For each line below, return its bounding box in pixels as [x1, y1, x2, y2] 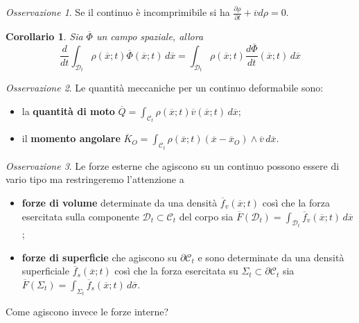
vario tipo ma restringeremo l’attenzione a [6, 172, 184, 186]
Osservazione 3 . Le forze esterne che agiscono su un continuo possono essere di [6, 158, 340, 173]
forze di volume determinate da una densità [21, 195, 218, 209]
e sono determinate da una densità [198, 250, 344, 264]
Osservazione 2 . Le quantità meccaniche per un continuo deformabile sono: [6, 80, 324, 95]
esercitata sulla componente [21, 209, 139, 223]
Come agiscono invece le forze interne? [6, 304, 168, 319]
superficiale [21, 263, 69, 278]
